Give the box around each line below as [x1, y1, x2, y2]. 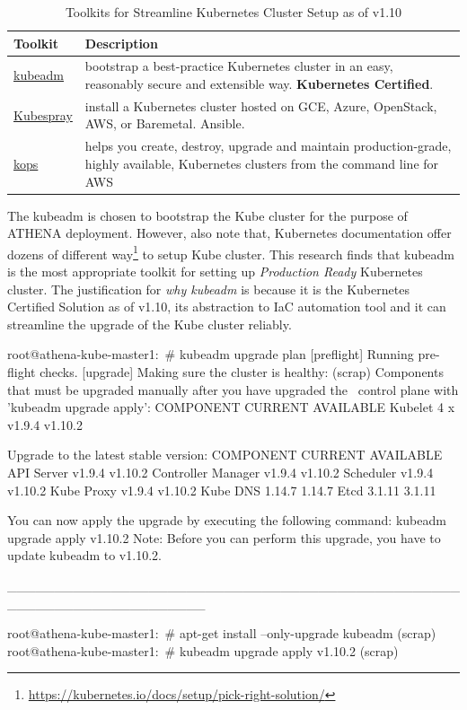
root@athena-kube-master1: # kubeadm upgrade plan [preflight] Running [7, 345, 414, 364]
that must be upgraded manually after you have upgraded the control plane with [7, 380, 459, 399]
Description [84, 33, 158, 52]
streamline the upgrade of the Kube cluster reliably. [7, 314, 292, 333]
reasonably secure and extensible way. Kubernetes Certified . [84, 75, 434, 93]
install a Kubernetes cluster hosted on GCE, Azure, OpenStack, [84, 96, 437, 115]
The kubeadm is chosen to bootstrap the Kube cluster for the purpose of [7, 206, 408, 224]
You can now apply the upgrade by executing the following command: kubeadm [7, 511, 446, 530]
